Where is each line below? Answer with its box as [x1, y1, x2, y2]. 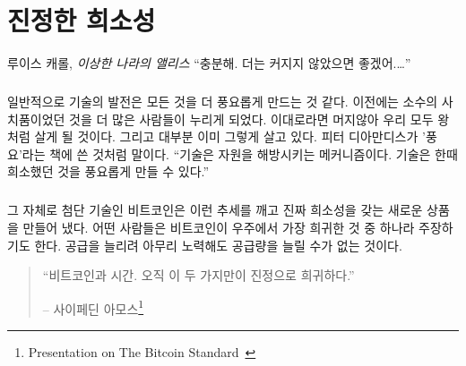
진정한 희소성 [7, 2, 156, 38]
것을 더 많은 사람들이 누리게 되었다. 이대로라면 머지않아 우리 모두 [69, 109, 434, 128]
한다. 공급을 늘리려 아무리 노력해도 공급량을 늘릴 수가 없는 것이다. [34, 235, 402, 254]
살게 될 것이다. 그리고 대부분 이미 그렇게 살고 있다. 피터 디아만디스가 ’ [34, 127, 426, 146]
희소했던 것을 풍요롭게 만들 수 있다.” [7, 162, 210, 181]
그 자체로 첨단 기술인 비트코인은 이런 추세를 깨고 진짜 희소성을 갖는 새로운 [7, 200, 423, 219]
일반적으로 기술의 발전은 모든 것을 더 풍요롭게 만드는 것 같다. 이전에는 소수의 [7, 92, 438, 111]
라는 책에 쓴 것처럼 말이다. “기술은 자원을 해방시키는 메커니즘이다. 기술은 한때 [22, 144, 458, 163]
